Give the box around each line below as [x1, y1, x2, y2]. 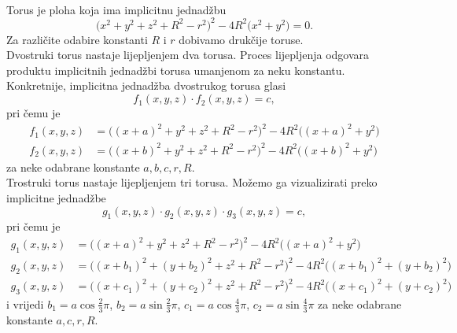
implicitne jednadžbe [6, 189, 106, 205]
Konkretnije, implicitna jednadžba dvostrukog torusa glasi [6, 77, 286, 94]
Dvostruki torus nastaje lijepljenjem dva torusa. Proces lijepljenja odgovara [6, 46, 370, 63]
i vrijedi [6, 295, 44, 312]
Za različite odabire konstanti [6, 31, 148, 47]
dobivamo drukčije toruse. [179, 31, 304, 47]
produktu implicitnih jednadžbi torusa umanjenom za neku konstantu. [6, 61, 345, 78]
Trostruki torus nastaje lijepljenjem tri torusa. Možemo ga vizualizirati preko [6, 174, 378, 191]
